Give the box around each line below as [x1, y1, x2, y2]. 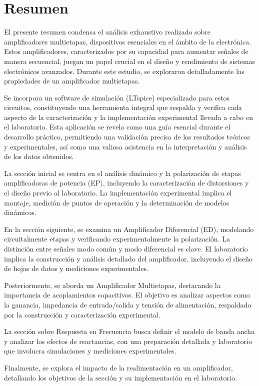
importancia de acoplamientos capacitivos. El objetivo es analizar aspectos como [4, 289, 250, 300]
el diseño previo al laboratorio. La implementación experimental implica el [4, 187, 232, 198]
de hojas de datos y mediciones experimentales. [4, 263, 148, 273]
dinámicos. [4, 207, 36, 217]
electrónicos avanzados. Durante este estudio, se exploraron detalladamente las [4, 65, 244, 76]
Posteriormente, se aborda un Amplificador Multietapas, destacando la [4, 279, 220, 290]
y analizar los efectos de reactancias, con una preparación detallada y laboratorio [4, 335, 252, 346]
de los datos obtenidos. [4, 151, 74, 161]
